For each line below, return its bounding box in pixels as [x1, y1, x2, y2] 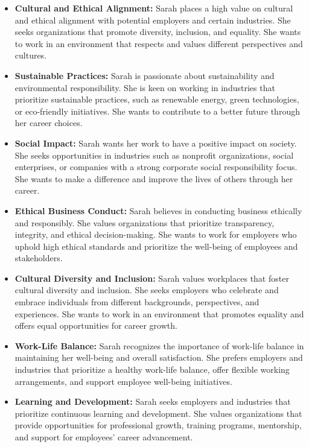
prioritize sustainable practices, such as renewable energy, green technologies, [14, 93, 299, 106]
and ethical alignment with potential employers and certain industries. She [14, 13, 291, 26]
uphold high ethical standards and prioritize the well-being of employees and [14, 239, 298, 252]
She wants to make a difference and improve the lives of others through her [14, 172, 293, 185]
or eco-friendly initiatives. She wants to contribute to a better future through [14, 104, 300, 117]
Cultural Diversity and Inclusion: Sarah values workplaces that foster [14, 271, 289, 284]
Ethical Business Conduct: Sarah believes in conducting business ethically [14, 204, 302, 217]
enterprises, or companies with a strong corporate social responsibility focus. [14, 160, 298, 173]
